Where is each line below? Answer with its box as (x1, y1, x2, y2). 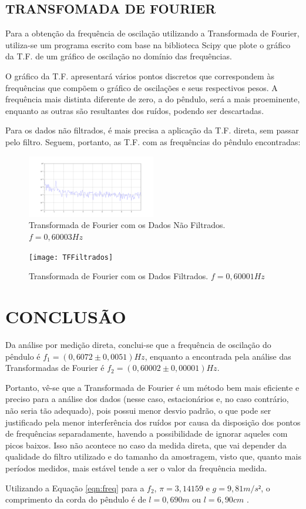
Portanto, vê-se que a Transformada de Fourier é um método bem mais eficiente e (5, 381, 300, 393)
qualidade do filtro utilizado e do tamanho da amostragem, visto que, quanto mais (5, 450, 301, 463)
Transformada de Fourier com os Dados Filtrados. (29, 270, 209, 282)
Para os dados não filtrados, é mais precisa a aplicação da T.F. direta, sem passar (5, 124, 299, 136)
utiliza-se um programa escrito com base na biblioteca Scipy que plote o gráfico (5, 38, 291, 51)
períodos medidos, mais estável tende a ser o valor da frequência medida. (5, 461, 267, 474)
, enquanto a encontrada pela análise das (144, 350, 291, 362)
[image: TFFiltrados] (29, 253, 113, 262)
